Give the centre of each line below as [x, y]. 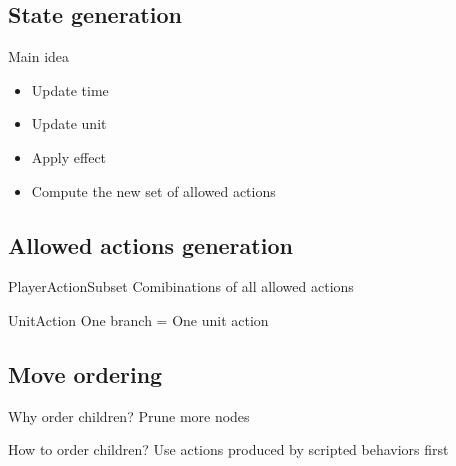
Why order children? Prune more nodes [129, 415]
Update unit [69, 123]
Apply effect [69, 156]
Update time [70, 89]
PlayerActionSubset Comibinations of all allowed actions [181, 286]
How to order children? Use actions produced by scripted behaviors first [228, 449]
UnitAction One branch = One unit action [138, 319]
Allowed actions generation [150, 244]
